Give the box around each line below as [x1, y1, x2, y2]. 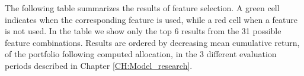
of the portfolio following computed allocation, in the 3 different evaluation [5, 48, 277, 60]
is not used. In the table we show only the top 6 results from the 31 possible [5, 25, 281, 37]
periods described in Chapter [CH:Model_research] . [5, 59, 193, 71]
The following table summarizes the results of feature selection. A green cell [5, 2, 280, 14]
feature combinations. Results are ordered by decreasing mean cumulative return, [5, 36, 300, 48]
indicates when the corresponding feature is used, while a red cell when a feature [5, 13, 297, 25]
